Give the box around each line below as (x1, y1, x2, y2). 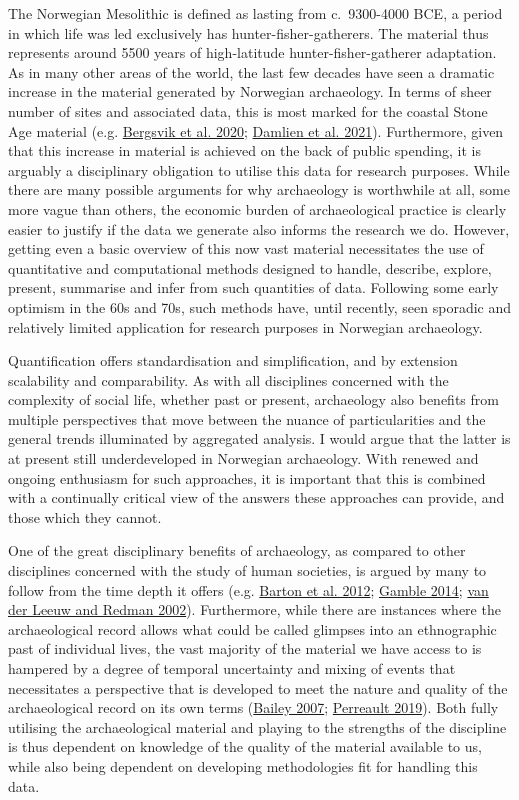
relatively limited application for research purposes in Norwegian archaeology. (8, 316, 483, 337)
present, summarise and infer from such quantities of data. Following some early (8, 277, 499, 298)
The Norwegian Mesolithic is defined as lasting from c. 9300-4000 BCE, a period (8, 3, 503, 23)
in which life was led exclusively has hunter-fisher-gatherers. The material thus (8, 22, 489, 43)
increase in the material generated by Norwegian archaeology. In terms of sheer (8, 81, 492, 102)
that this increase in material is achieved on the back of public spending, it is (8, 140, 481, 161)
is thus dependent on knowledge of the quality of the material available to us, (8, 736, 482, 757)
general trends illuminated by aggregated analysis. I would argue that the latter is (8, 428, 511, 449)
